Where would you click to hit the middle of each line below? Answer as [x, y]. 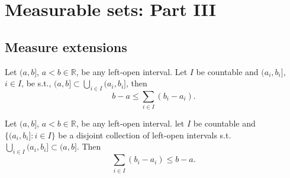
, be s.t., [36, 83]
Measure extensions [66, 46]
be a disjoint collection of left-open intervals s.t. [145, 135]
